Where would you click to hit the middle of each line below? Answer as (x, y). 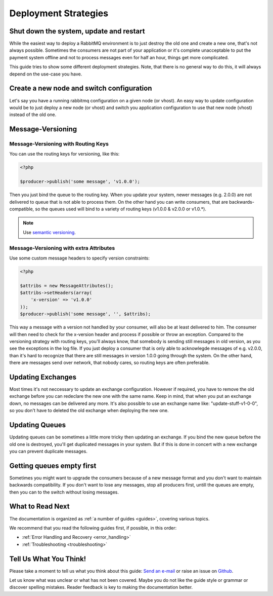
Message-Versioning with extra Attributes (62, 248)
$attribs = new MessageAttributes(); (67, 286)
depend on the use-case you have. (46, 74)
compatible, (22, 209)
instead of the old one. (33, 115)
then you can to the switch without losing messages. (64, 492)
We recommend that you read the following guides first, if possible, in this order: (93, 528)
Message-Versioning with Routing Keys (59, 144)
